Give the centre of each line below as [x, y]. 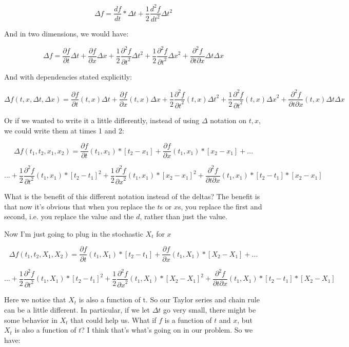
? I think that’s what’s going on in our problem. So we [167, 330]
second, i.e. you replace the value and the [69, 216]
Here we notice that [35, 300]
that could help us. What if [113, 320]
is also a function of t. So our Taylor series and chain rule [169, 300]
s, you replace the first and [220, 206]
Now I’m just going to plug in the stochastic [74, 233]
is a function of [188, 320]
